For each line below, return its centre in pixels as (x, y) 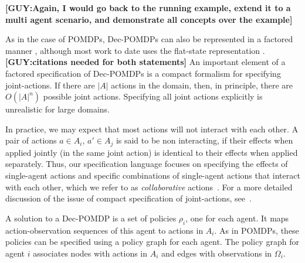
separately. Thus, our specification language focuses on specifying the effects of (147, 164)
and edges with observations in (217, 253)
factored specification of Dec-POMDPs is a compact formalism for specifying (143, 73)
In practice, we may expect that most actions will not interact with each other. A (152, 129)
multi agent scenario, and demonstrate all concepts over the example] (149, 19)
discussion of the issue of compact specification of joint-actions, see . (128, 198)
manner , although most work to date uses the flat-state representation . (135, 50)
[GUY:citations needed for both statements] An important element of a (145, 62)
